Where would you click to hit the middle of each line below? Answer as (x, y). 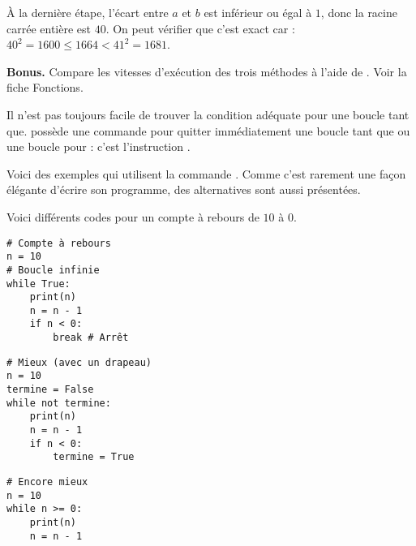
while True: (39, 284)
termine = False (50, 390)
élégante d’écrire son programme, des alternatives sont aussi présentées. (184, 189)
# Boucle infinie (53, 270)
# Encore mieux (47, 482)
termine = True (94, 457)
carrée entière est (49, 28)
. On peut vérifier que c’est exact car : (200, 28)
